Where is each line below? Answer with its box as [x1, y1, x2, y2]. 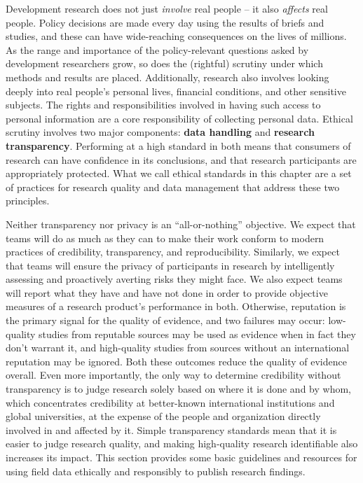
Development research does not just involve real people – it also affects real [6, 1, 328, 15]
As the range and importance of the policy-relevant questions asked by [6, 42, 309, 57]
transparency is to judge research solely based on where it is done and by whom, [6, 381, 351, 396]
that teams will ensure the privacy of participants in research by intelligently [6, 258, 335, 272]
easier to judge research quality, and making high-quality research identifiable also [6, 436, 358, 451]
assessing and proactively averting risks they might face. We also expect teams [6, 272, 343, 286]
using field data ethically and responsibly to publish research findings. [6, 463, 306, 478]
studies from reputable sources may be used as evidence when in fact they [39, 326, 356, 341]
